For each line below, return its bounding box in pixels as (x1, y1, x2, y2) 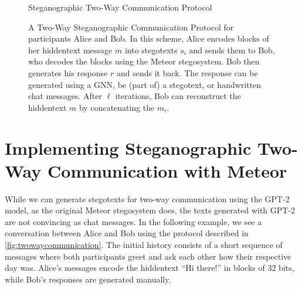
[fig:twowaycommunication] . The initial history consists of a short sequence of (5, 239, 283, 251)
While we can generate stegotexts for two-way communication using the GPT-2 (5, 192, 290, 205)
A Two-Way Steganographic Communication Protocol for (28, 21, 234, 33)
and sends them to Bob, (189, 43, 275, 56)
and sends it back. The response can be (116, 66, 258, 79)
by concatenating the (79, 101, 155, 113)
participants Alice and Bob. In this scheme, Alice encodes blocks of (28, 32, 269, 45)
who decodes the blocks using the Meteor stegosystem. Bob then (28, 55, 260, 67)
